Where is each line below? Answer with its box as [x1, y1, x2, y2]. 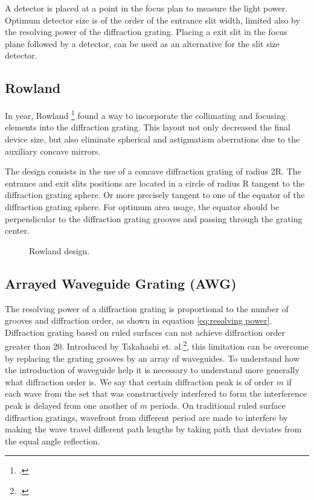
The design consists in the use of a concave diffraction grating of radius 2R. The [5, 165, 301, 178]
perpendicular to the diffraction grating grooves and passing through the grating [5, 212, 303, 225]
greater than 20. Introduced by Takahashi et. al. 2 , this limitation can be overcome [5, 338, 309, 352]
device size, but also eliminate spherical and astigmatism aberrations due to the [5, 133, 300, 146]
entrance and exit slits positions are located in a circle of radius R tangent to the [5, 176, 305, 189]
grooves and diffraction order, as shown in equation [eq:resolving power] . [5, 314, 272, 327]
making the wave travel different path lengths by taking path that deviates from [5, 423, 302, 435]
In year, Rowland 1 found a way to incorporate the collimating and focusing [5, 107, 286, 121]
